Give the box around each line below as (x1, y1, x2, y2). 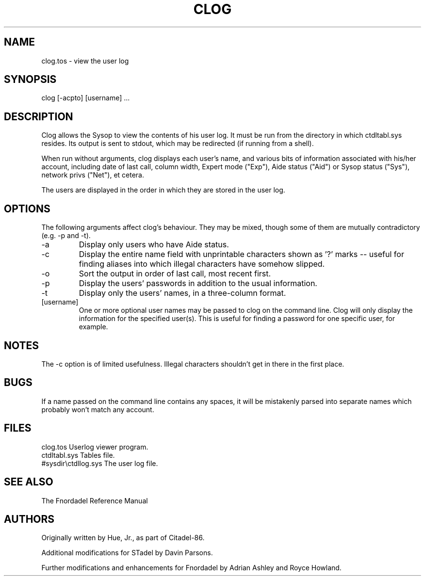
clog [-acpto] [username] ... (41, 94, 130, 102)
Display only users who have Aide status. (79, 240, 229, 250)
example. (79, 322, 108, 331)
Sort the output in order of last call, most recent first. (79, 269, 271, 279)
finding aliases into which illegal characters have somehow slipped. (79, 259, 325, 269)
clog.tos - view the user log (41, 56, 129, 65)
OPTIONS (4, 202, 50, 215)
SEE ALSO (4, 476, 53, 488)
